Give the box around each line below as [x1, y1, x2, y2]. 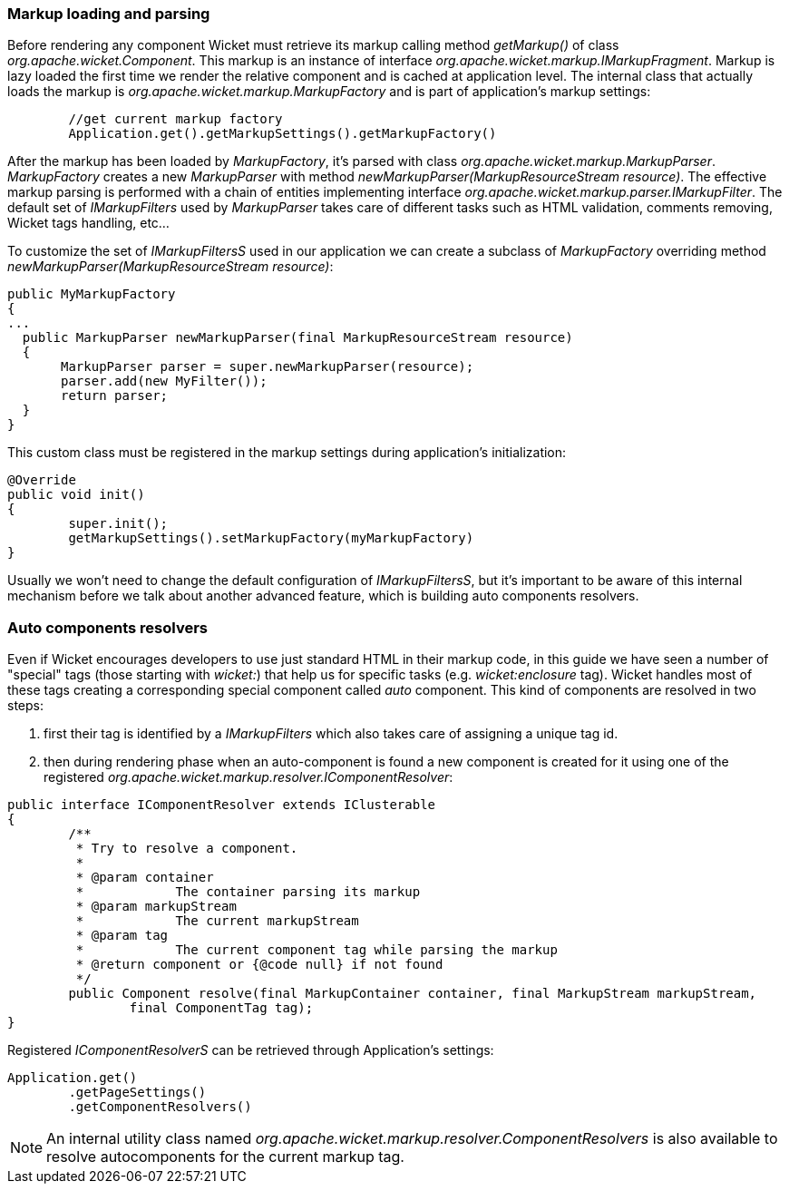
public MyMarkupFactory [7, 287, 176, 302]
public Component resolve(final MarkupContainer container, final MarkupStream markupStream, [68, 986, 757, 1001]
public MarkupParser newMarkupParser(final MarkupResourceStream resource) [22, 330, 573, 346]
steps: [7, 698, 44, 714]
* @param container [75, 870, 214, 885]
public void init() [7, 487, 145, 503]
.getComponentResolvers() [68, 1099, 252, 1115]
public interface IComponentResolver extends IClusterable [7, 797, 436, 813]
